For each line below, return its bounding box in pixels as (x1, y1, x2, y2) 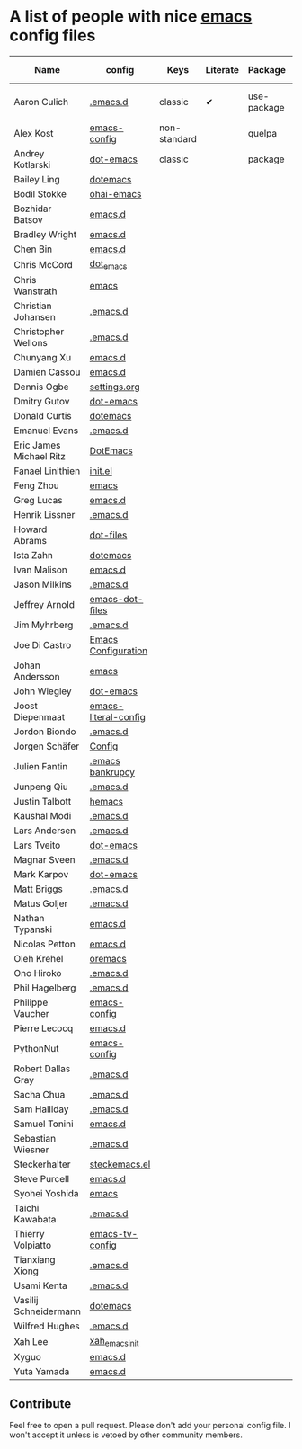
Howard (13, 523, 48, 536)
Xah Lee (13, 1335, 49, 1347)
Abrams (13, 535, 48, 547)
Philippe (13, 996, 49, 1009)
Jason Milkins (13, 578, 72, 591)
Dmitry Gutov (13, 396, 70, 408)
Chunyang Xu (13, 351, 72, 364)
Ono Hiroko (13, 967, 62, 980)
